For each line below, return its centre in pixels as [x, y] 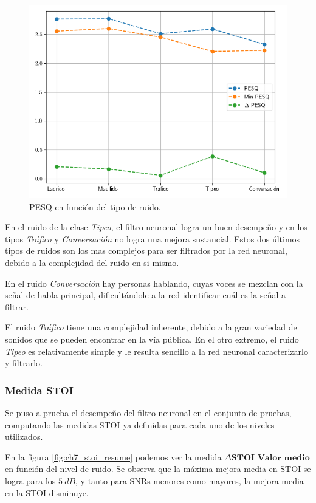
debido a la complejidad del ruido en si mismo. [92, 262]
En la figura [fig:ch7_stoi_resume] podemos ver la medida [113, 457]
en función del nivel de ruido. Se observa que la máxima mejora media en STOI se [158, 469]
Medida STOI [39, 390]
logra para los [30, 480]
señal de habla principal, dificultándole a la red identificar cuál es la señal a [145, 295]
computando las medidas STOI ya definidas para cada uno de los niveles [140, 424]
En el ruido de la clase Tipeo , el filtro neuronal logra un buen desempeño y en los [156, 227]
